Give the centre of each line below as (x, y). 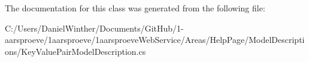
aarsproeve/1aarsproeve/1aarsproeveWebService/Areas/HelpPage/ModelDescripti (155, 40)
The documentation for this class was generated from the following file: (135, 8)
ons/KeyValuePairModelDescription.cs (75, 51)
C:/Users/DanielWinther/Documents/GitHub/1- (94, 28)
